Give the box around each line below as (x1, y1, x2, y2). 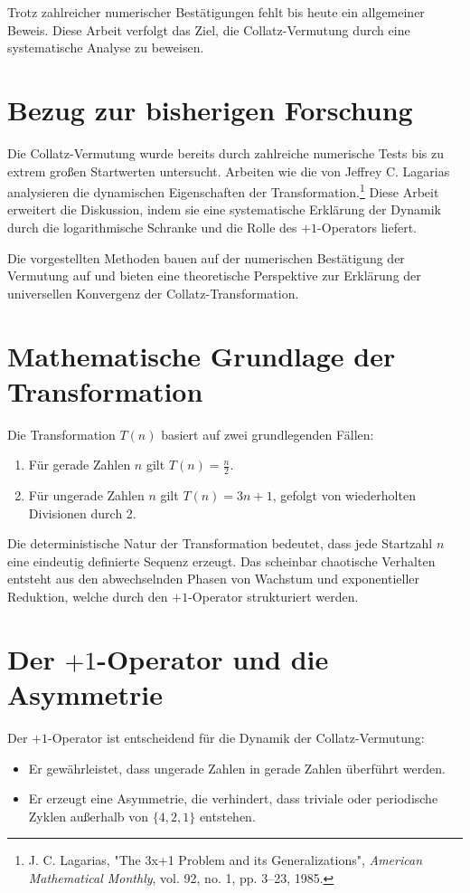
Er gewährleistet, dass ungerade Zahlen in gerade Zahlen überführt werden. (28, 758, 446, 777)
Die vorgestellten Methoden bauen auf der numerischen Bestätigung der (7, 248, 405, 267)
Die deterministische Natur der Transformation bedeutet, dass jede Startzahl (7, 534, 433, 553)
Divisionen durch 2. (28, 503, 136, 522)
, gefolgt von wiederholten (272, 486, 416, 505)
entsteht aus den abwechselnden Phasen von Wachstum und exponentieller (7, 569, 420, 588)
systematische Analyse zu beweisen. (7, 38, 204, 57)
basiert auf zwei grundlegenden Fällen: (161, 424, 374, 443)
